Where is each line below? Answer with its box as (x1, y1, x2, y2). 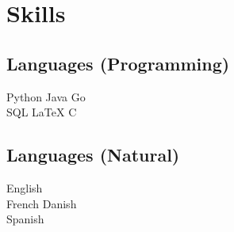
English (6, 179, 43, 196)
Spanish (6, 211, 44, 227)
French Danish (6, 195, 77, 211)
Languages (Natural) (6, 143, 180, 167)
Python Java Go (6, 88, 86, 105)
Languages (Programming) (6, 51, 230, 75)
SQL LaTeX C (6, 104, 77, 120)
